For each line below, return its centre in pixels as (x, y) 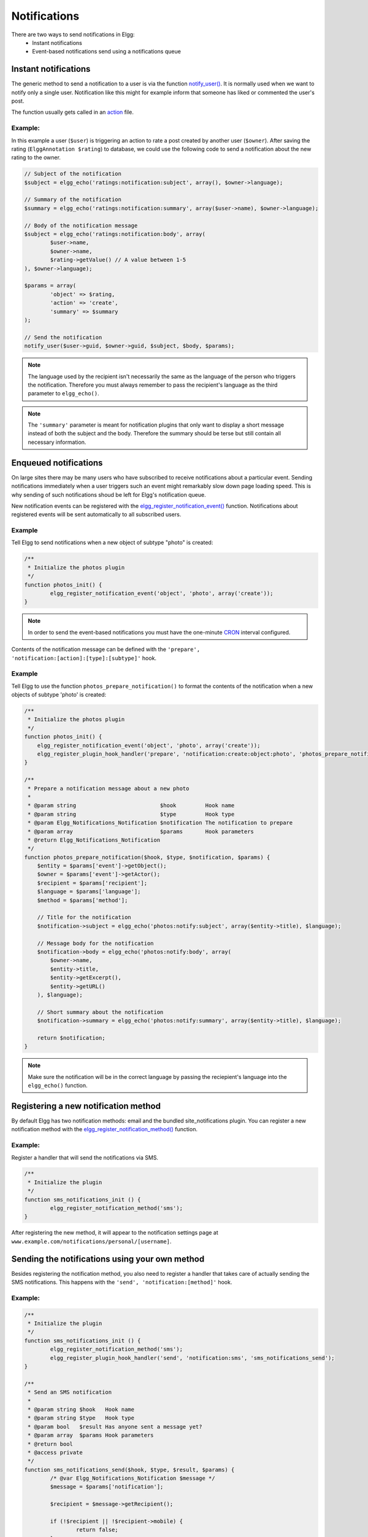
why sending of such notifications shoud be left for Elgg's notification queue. (109, 494)
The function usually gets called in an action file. (73, 112)
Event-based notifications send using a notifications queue (106, 52)
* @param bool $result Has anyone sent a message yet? (115, 1427)
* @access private (55, 1452)
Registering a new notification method (86, 1106)
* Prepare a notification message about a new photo (109, 788)
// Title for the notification (84, 917)
